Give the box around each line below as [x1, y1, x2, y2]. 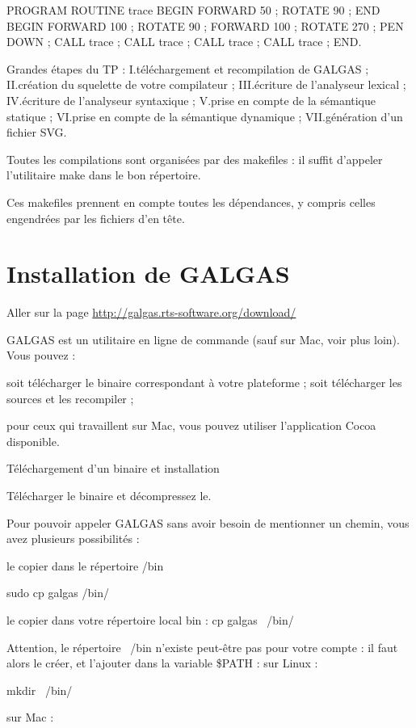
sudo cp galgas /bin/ [6, 584, 109, 601]
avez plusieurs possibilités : [6, 530, 140, 547]
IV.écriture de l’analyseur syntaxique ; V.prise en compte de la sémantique [6, 91, 376, 108]
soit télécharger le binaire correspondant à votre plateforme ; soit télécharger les [6, 374, 402, 391]
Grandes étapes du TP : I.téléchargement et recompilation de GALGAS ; [6, 60, 369, 77]
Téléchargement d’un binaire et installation [6, 460, 220, 477]
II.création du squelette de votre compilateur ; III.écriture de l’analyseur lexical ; [6, 76, 406, 93]
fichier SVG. [6, 124, 67, 141]
